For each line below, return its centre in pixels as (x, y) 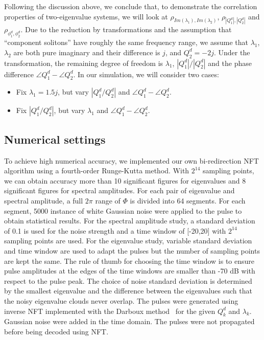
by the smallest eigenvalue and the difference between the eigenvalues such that (128, 291)
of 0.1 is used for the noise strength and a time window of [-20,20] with (115, 230)
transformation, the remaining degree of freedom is (84, 63)
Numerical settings (55, 139)
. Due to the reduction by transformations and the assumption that (126, 29)
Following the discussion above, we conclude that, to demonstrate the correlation (131, 6)
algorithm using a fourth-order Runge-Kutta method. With (97, 171)
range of (108, 200)
